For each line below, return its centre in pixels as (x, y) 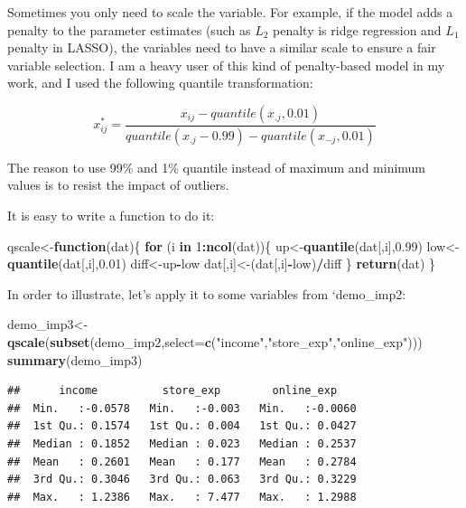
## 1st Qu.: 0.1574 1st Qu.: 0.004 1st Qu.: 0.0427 (182, 426)
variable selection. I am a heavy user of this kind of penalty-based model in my (226, 65)
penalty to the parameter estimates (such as (129, 29)
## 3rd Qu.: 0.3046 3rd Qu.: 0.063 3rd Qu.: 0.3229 (182, 480)
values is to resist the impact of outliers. (118, 185)
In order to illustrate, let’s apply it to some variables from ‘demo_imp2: (207, 293)
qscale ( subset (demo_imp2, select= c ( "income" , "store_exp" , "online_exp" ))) (215, 342)
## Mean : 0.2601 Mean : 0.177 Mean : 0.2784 (182, 461)
